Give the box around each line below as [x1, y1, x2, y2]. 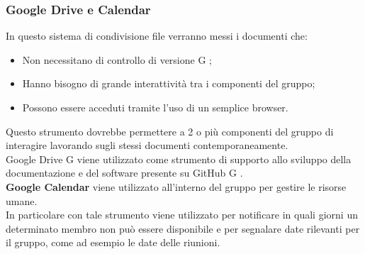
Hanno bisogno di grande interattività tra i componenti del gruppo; [22, 76, 315, 91]
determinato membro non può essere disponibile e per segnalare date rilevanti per [6, 221, 360, 236]
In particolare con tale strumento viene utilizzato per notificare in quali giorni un [6, 207, 358, 222]
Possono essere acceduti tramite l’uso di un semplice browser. [22, 100, 288, 114]
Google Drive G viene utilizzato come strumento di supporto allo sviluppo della [6, 151, 352, 166]
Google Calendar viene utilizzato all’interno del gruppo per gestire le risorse [6, 179, 347, 194]
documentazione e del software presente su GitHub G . [6, 165, 243, 180]
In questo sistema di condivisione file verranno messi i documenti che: [6, 28, 308, 43]
